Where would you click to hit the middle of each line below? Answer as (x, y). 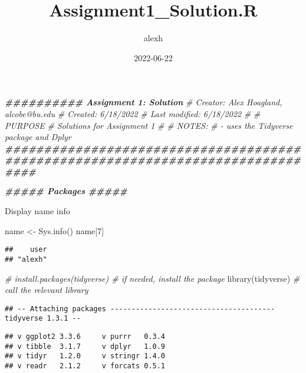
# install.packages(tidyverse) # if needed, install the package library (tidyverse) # (152, 278)
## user (26, 250)
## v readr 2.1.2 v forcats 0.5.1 (85, 366)
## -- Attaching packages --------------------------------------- (140, 309)
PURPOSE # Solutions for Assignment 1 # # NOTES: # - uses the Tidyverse (149, 125)
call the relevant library (47, 290)
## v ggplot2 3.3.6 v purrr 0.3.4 (85, 337)
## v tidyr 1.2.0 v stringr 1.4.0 (85, 356)
